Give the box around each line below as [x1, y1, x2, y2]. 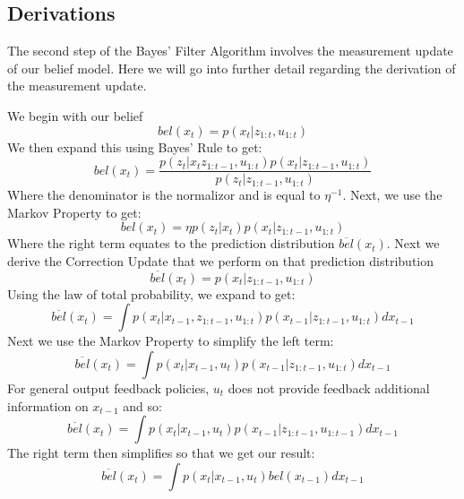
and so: [123, 396, 162, 415]
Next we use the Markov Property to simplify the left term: [7, 331, 334, 350]
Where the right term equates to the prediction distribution [7, 234, 335, 253]
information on [7, 396, 89, 415]
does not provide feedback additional [228, 379, 430, 398]
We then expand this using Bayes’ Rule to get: [7, 137, 262, 156]
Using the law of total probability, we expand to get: [7, 284, 296, 303]
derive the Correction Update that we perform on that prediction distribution [7, 252, 434, 271]
